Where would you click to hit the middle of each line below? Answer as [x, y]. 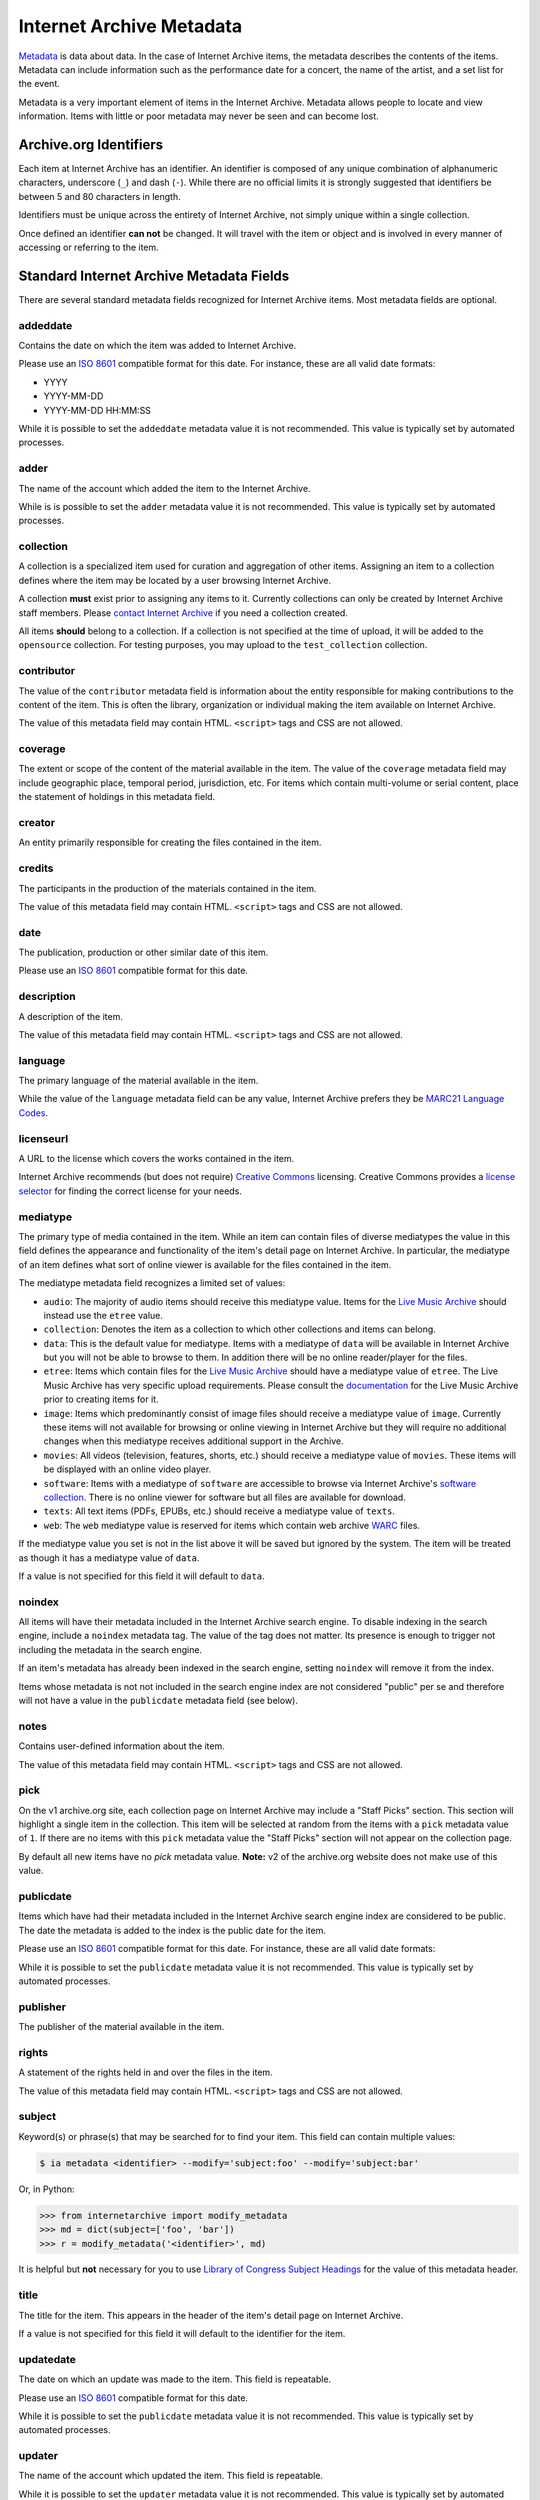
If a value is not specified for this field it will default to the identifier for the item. [182, 2334]
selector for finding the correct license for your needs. [130, 1191]
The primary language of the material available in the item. [138, 1081]
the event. [39, 84]
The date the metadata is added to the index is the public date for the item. [172, 1930]
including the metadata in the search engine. [110, 1649]
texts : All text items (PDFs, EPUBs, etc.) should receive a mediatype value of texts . [219, 1511]
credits [36, 868]
